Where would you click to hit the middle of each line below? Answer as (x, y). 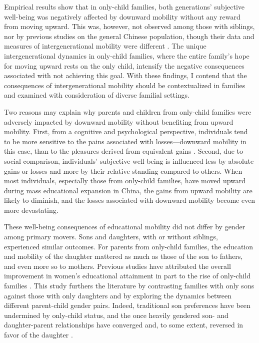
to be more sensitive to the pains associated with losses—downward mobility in (125, 141)
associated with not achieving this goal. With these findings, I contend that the (125, 75)
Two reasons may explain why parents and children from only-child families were (128, 111)
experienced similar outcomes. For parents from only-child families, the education (129, 246)
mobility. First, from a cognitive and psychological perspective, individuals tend (126, 131)
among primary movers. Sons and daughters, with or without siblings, (111, 237)
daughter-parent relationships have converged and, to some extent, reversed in (124, 325)
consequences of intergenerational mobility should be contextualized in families (125, 85)
